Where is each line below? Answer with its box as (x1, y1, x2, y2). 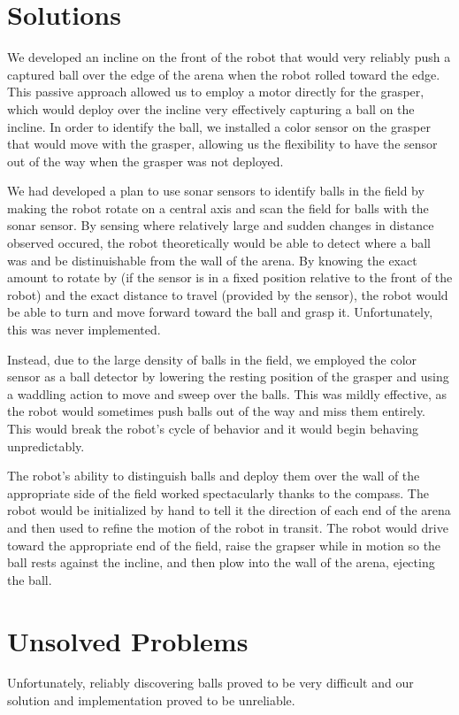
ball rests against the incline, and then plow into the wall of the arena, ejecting (7, 553, 435, 572)
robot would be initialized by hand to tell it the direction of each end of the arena (7, 501, 451, 519)
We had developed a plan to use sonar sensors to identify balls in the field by (7, 181, 425, 200)
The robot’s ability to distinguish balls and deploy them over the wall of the (7, 466, 420, 485)
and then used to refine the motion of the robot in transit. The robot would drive (7, 518, 448, 536)
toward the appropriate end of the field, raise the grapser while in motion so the (7, 535, 441, 554)
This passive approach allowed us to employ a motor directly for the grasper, (7, 82, 425, 101)
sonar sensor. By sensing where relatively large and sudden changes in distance (7, 216, 434, 234)
